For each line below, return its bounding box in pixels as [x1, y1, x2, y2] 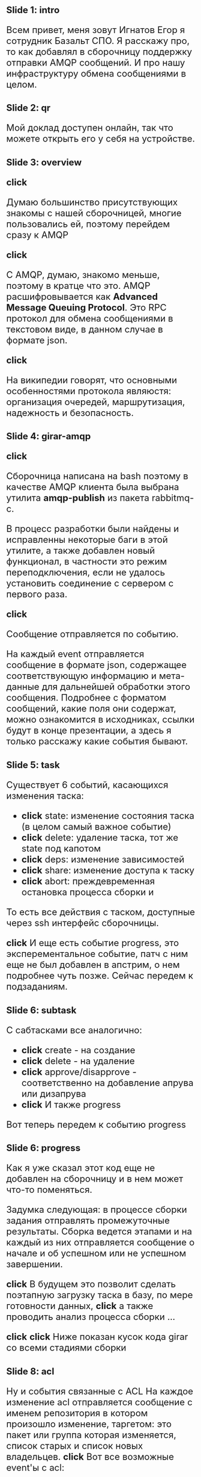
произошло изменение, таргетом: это [6, 1418, 172, 1429]
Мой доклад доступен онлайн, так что [6, 122, 174, 134]
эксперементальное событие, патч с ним [6, 948, 188, 959]
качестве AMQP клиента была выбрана [6, 481, 179, 493]
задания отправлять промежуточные [6, 1215, 170, 1227]
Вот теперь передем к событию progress [6, 1118, 187, 1130]
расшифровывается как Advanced [6, 291, 158, 302]
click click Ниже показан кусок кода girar [6, 1331, 188, 1343]
